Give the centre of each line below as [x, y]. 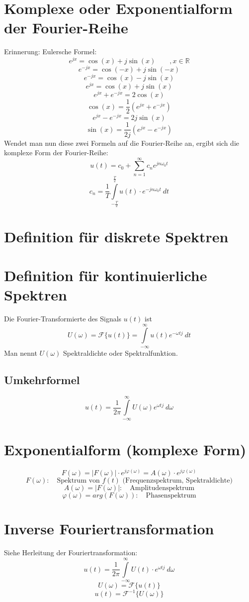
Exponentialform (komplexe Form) [125, 450]
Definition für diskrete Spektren [116, 236]
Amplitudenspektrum [162, 488]
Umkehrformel [42, 379]
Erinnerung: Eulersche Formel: [50, 51]
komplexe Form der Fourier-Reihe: [56, 152]
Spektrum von [78, 481]
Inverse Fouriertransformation [109, 529]
